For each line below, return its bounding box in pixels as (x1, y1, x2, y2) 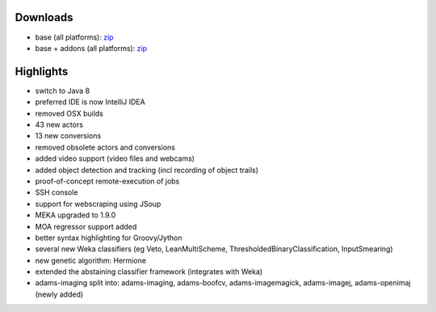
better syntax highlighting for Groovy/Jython (35, 233, 182, 242)
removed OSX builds (35, 108, 104, 118)
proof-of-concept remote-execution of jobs (35, 176, 180, 186)
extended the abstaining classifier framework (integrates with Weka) (35, 267, 263, 276)
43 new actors (35, 120, 84, 129)
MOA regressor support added (35, 221, 137, 231)
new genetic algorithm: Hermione (35, 255, 147, 265)
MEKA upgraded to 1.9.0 (35, 210, 116, 220)
